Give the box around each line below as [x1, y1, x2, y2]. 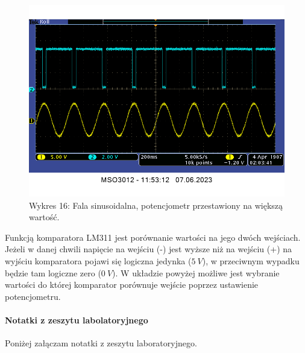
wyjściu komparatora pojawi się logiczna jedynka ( [5, 254, 192, 267]
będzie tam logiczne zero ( [5, 266, 101, 279]
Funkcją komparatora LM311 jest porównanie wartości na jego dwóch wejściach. [5, 231, 301, 243]
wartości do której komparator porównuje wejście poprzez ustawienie [5, 278, 259, 291]
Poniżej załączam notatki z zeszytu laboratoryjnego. [5, 337, 197, 349]
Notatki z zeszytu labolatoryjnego [5, 313, 148, 326]
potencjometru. [5, 290, 61, 302]
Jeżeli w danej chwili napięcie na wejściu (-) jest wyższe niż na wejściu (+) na [5, 243, 292, 255]
